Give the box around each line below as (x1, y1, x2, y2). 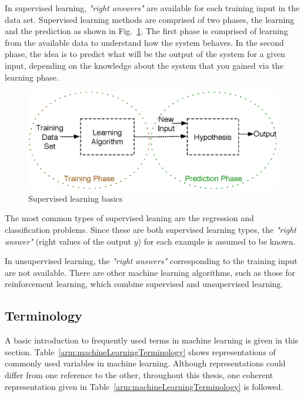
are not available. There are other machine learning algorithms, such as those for (5, 266, 296, 278)
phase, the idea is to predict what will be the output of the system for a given (5, 48, 286, 60)
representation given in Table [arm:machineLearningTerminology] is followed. (5, 380, 283, 392)
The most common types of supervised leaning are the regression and (5, 212, 254, 224)
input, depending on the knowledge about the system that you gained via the (5, 59, 283, 71)
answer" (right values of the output (5, 235, 131, 247)
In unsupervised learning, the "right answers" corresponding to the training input (5, 255, 298, 267)
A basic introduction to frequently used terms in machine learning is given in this (5, 334, 299, 346)
